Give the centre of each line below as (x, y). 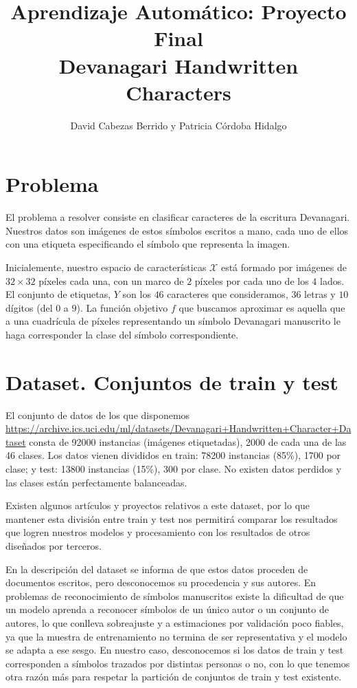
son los (137, 294)
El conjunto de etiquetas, (58, 294)
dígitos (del (29, 307)
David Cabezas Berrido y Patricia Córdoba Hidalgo (178, 125)
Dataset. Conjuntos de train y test (172, 381)
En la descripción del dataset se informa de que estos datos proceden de (157, 569)
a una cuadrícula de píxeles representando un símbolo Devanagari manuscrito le (173, 321)
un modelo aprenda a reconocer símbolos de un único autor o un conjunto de (167, 609)
